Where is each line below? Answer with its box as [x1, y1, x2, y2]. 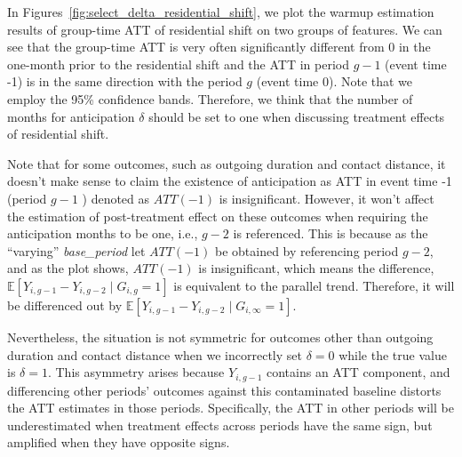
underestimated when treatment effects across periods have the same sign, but [7, 415, 433, 434]
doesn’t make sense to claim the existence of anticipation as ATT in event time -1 [7, 172, 452, 190]
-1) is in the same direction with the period [7, 72, 243, 91]
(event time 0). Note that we [256, 72, 413, 91]
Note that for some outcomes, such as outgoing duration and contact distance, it [7, 154, 446, 172]
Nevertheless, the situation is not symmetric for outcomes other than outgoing [7, 327, 434, 346]
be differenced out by [7, 295, 123, 314]
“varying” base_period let [7, 241, 146, 260]
